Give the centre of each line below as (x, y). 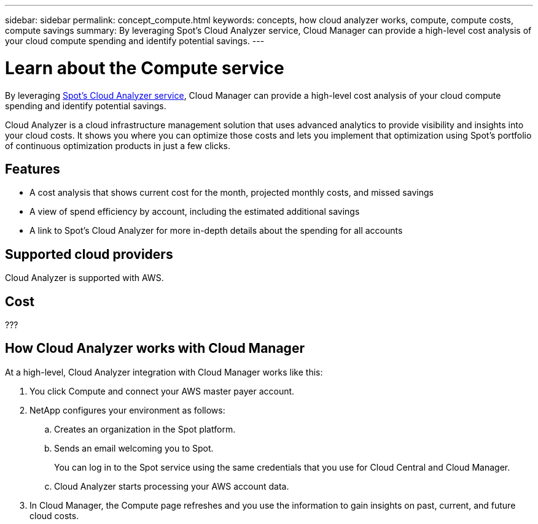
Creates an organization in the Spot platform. (145, 429)
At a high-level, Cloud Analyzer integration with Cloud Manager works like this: (164, 372)
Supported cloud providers (89, 254)
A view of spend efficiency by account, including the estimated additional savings (195, 212)
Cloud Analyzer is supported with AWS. (84, 278)
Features (33, 169)
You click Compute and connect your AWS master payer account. (162, 391)
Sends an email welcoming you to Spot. (134, 448)
